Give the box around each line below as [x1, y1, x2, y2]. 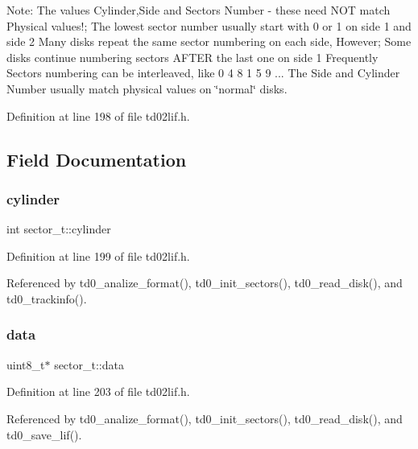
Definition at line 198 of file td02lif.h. [6, 107, 190, 124]
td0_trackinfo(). [6, 290, 87, 307]
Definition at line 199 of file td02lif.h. [6, 247, 190, 264]
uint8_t [6, 356, 45, 373]
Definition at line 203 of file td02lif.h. [6, 383, 190, 400]
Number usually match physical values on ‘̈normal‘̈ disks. [6, 80, 288, 97]
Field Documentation [6, 146, 187, 171]
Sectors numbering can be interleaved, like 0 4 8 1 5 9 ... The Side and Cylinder [6, 64, 400, 81]
